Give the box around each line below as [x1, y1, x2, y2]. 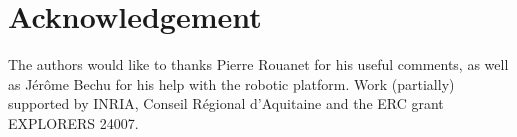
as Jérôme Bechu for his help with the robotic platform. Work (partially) [8, 73, 455, 94]
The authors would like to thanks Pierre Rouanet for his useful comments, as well [8, 54, 509, 75]
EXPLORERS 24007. [8, 112, 139, 133]
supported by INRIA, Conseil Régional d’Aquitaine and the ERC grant [8, 93, 444, 114]
